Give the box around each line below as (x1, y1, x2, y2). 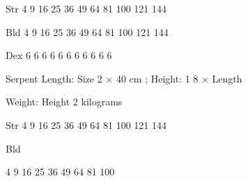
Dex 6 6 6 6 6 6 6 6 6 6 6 (6, 48, 112, 62)
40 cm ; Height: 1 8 (116, 71, 199, 85)
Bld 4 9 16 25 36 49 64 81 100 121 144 (6, 24, 169, 39)
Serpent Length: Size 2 (6, 71, 102, 85)
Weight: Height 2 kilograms (6, 94, 123, 109)
